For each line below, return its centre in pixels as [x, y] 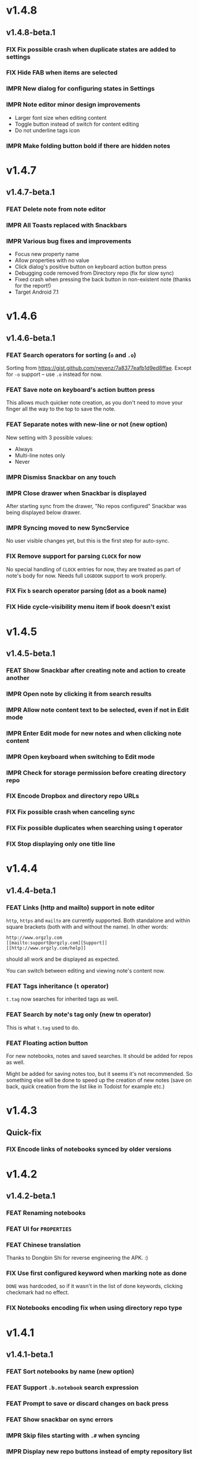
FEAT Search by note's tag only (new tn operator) [79, 1014]
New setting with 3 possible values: [50, 437]
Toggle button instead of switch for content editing [77, 124]
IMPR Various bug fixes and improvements [69, 241]
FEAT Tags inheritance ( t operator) [57, 986]
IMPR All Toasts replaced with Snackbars [67, 225]
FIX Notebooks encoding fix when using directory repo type [94, 1308]
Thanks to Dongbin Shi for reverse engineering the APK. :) [77, 1258]
